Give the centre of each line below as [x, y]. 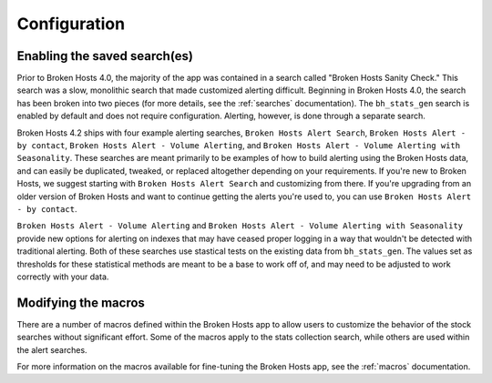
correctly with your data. [63, 277]
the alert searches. [52, 349]
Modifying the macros [81, 302]
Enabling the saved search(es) [105, 56]
